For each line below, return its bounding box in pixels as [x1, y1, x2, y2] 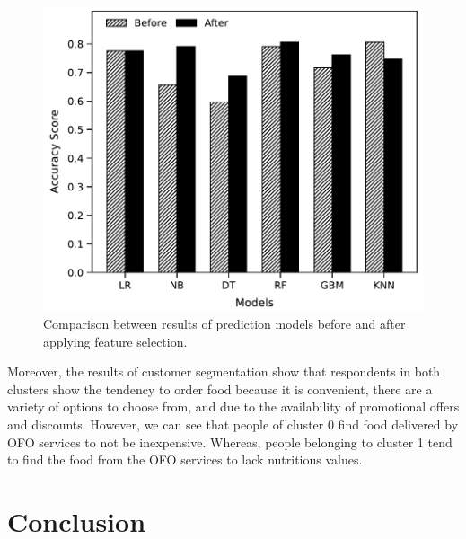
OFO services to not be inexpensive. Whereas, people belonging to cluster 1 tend [7, 432, 453, 451]
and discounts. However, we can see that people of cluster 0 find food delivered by [7, 414, 459, 433]
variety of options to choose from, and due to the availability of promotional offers [7, 397, 460, 416]
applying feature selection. [43, 331, 188, 350]
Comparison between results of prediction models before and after [43, 314, 406, 333]
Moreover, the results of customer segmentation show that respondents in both [7, 362, 441, 381]
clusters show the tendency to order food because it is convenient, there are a [7, 379, 433, 398]
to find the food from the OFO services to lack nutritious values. [7, 450, 363, 469]
